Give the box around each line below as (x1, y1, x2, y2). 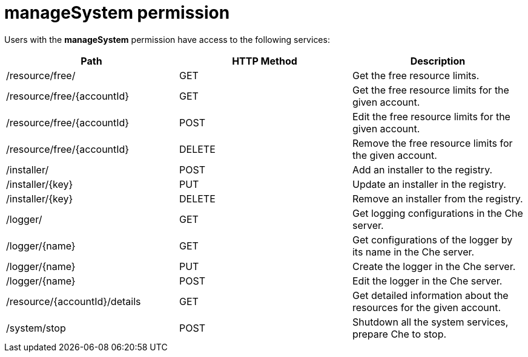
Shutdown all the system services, (352, 315, 509, 328)
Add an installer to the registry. (352, 163, 493, 176)
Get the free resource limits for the (352, 83, 509, 96)
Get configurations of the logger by (352, 233, 513, 246)
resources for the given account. (352, 301, 501, 314)
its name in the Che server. (352, 245, 475, 258)
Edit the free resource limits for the (352, 110, 510, 123)
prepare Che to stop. (352, 327, 447, 340)
